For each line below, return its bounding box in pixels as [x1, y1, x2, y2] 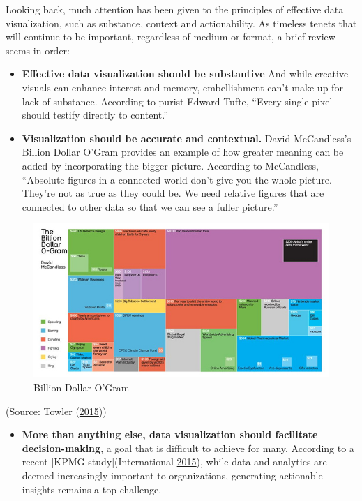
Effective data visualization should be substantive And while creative [22, 66, 349, 81]
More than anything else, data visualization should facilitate [22, 427, 318, 442]
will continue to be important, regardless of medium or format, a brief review [6, 29, 335, 44]
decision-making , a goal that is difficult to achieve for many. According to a [22, 440, 354, 455]
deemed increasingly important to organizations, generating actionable [22, 468, 323, 482]
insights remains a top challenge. [22, 481, 162, 496]
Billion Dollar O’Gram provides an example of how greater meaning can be [22, 144, 344, 159]
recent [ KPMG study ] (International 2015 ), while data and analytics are [22, 454, 327, 469]
